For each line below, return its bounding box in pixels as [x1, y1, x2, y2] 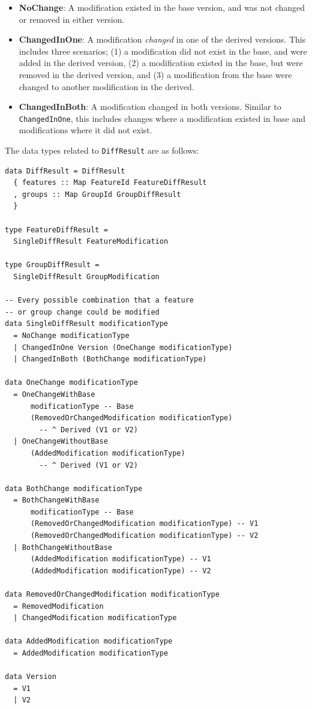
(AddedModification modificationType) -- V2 [30, 566, 211, 575]
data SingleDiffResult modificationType [5, 319, 169, 328]
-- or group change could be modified [5, 307, 160, 316]
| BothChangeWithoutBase [13, 543, 112, 552]
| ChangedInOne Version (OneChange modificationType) [13, 343, 233, 352]
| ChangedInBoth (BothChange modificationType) [13, 355, 207, 364]
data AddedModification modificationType [5, 637, 173, 646]
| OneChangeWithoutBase [13, 437, 108, 446]
